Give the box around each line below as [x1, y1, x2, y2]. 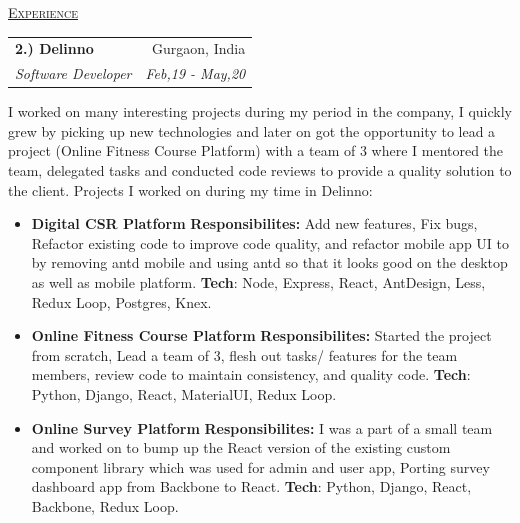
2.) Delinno [15, 38, 94, 59]
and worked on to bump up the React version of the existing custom [31, 437, 451, 458]
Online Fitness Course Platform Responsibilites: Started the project [31, 325, 492, 346]
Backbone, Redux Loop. [31, 495, 179, 516]
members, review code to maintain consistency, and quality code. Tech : [31, 364, 471, 385]
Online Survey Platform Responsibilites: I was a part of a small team [31, 417, 493, 438]
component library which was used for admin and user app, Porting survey [31, 456, 490, 477]
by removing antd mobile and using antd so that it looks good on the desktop [31, 252, 508, 273]
